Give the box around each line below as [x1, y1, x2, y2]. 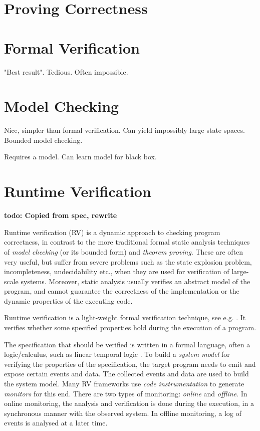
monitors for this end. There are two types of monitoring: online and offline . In [4, 388, 247, 398]
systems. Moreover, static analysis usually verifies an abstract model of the [21, 276, 250, 286]
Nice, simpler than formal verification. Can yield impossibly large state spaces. [4, 125, 245, 135]
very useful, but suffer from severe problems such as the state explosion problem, [4, 256, 252, 267]
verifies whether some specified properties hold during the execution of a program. [4, 322, 256, 333]
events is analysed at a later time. [4, 417, 108, 428]
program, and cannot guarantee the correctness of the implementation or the [4, 286, 239, 296]
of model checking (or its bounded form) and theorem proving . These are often [4, 246, 243, 257]
